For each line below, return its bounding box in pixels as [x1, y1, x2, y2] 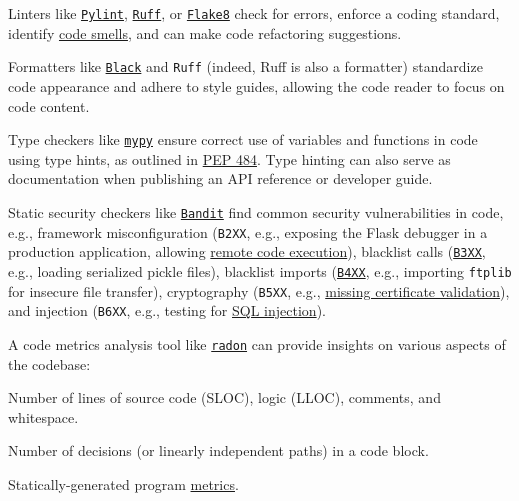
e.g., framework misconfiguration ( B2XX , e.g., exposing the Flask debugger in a [8, 221, 488, 242]
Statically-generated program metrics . [8, 473, 239, 494]
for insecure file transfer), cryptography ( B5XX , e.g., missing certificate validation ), [8, 280, 510, 301]
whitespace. [8, 406, 79, 427]
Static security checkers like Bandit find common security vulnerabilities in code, [8, 201, 504, 222]
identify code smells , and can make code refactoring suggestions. [8, 22, 402, 43]
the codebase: [8, 353, 91, 374]
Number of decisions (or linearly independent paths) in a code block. [8, 440, 429, 461]
